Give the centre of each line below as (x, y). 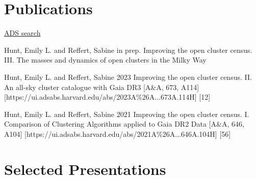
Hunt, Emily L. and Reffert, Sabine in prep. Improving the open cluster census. (128, 50)
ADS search (22, 33)
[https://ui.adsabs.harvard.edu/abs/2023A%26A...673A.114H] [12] (107, 97)
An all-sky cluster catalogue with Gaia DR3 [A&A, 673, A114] (102, 87)
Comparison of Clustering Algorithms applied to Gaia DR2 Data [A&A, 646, (124, 124)
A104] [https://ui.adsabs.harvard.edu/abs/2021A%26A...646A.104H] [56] (118, 133)
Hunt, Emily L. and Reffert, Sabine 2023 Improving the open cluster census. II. (128, 77)
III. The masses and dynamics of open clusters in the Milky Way (105, 60)
